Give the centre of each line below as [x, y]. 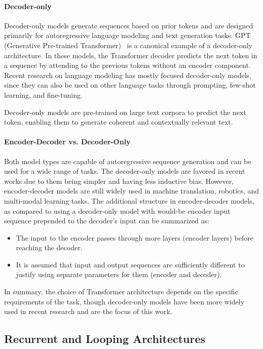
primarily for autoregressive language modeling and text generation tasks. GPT [127, 35]
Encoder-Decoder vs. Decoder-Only [67, 142]
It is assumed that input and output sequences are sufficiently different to [130, 264]
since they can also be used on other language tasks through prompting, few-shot [130, 85]
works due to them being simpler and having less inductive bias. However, [119, 181]
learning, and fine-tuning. [43, 94]
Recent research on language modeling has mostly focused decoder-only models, [128, 75]
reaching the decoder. [49, 247]
